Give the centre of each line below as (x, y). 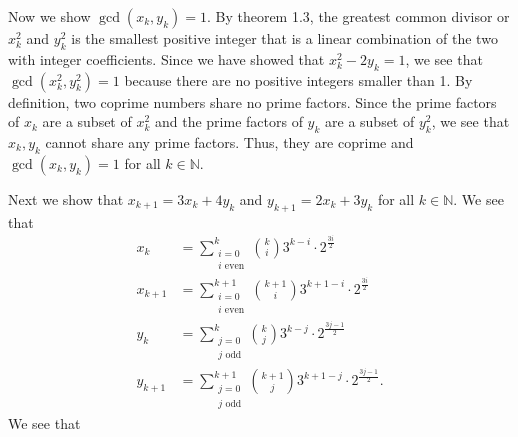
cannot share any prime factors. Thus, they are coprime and (229, 141)
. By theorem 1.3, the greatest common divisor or (358, 16)
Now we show (49, 16)
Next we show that (66, 198)
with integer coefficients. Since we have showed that (166, 58)
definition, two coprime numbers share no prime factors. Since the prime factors (252, 101)
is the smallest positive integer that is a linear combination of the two (284, 38)
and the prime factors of (228, 121)
